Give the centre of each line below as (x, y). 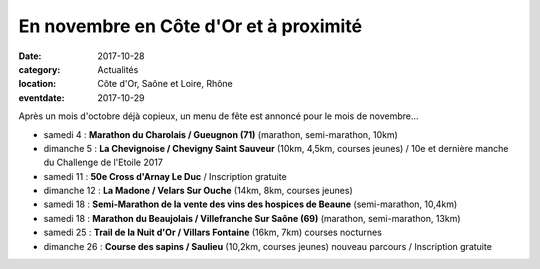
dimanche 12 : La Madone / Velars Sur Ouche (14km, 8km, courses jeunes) (198, 191)
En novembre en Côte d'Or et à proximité (190, 26)
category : (39, 69)
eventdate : (41, 97)
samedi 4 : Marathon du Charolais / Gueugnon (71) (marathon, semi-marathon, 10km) (221, 134)
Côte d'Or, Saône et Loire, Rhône (165, 84)
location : (37, 84)
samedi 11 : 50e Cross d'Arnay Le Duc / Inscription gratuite (165, 176)
